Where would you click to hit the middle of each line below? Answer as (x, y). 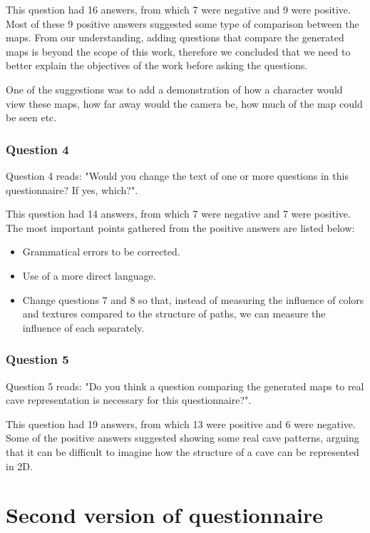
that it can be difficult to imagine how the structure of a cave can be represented (183, 451)
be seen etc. (31, 117)
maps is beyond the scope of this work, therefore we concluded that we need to (178, 51)
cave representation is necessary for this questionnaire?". (129, 400)
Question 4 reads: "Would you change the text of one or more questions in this (177, 175)
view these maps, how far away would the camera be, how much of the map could (184, 103)
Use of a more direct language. (89, 275)
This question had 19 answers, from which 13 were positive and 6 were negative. (181, 423)
